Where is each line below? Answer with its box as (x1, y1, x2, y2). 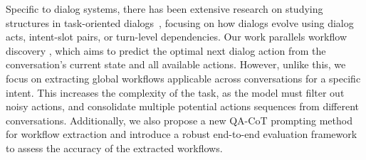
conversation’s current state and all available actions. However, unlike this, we (6, 57, 346, 72)
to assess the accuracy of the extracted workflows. (6, 140, 223, 155)
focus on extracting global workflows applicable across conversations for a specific (6, 70, 361, 85)
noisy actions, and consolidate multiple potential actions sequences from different (6, 99, 359, 114)
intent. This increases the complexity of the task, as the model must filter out (6, 85, 345, 100)
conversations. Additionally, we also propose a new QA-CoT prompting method (6, 112, 352, 127)
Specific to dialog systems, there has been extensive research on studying (6, 1, 323, 16)
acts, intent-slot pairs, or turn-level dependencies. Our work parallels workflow (6, 29, 347, 44)
